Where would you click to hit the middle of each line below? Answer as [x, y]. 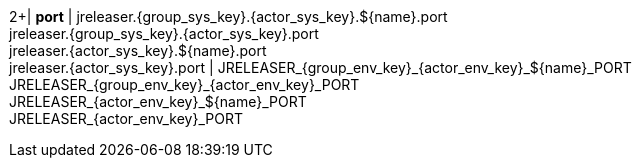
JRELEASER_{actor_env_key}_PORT [126, 118]
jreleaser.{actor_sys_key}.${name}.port [138, 50]
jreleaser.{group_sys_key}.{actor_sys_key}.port [164, 33]
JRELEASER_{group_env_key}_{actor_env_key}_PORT [184, 84]
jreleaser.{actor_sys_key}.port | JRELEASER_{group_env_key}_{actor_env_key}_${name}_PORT [320, 67]
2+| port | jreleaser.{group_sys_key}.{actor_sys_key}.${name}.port [228, 16]
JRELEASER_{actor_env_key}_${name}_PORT [158, 101]
